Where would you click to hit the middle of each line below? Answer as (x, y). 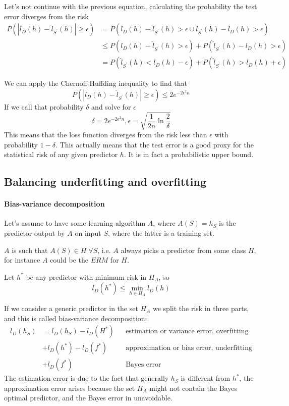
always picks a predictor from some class (183, 250)
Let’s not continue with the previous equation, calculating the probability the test (131, 6)
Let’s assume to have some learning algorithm (75, 223)
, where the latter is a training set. (161, 233)
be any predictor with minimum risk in (86, 276)
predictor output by (35, 233)
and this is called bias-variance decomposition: (76, 318)
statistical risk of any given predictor (61, 154)
